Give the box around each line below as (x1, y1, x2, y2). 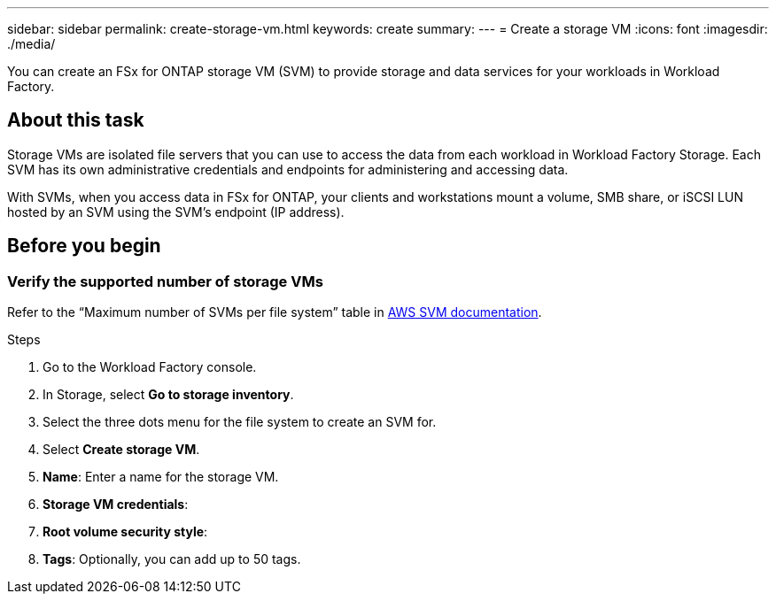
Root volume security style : (43, 524, 208, 540)
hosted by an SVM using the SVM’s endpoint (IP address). (7, 204, 345, 220)
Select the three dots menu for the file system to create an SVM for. (43, 414, 437, 430)
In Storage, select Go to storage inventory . (43, 387, 294, 403)
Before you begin (7, 235, 161, 258)
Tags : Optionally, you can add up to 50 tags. (43, 551, 301, 567)
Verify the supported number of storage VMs (7, 272, 323, 290)
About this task (7, 109, 144, 132)
